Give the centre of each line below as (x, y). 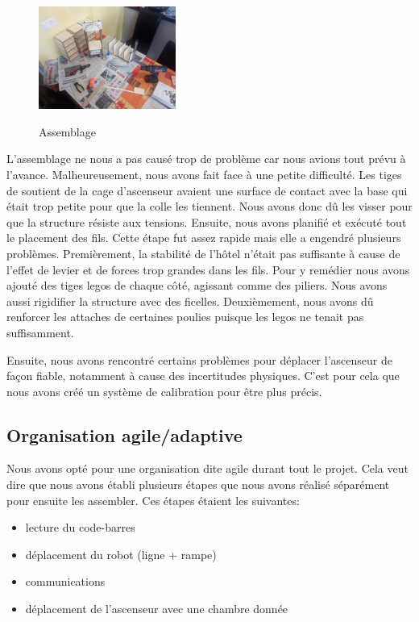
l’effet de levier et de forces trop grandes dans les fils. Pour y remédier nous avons (208, 269)
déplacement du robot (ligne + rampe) (121, 554)
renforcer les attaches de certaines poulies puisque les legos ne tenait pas (185, 317)
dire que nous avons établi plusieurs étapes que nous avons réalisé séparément (198, 484)
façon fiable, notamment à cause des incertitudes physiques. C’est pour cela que (203, 376)
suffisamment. (40, 332)
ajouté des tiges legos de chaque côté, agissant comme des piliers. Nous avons (197, 285)
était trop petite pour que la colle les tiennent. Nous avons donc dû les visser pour (209, 206)
